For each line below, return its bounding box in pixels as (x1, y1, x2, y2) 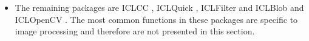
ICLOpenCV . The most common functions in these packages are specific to (15, 13, 298, 25)
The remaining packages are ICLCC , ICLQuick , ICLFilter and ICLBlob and (15, 1, 304, 13)
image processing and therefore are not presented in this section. (15, 25, 255, 37)
